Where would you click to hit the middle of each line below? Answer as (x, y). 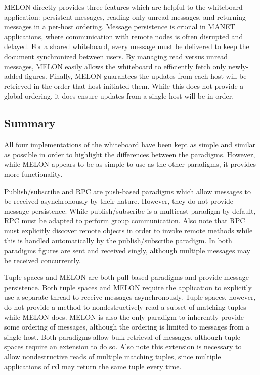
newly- (239, 66)
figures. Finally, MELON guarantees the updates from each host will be (136, 76)
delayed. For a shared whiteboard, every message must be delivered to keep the (127, 46)
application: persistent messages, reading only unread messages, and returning (125, 16)
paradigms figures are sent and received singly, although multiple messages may (127, 250)
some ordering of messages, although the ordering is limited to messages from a (127, 327)
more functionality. (33, 174)
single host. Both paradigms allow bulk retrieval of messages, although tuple (122, 336)
